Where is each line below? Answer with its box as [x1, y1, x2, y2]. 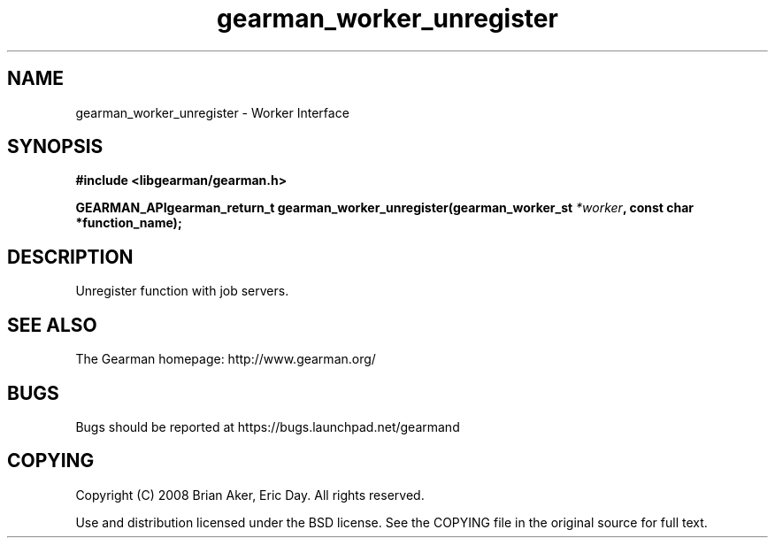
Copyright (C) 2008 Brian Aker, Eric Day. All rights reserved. [75, 487, 425, 503]
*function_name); [75, 215, 182, 231]
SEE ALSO [7, 313, 97, 336]
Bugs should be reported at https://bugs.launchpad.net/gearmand [75, 418, 460, 434]
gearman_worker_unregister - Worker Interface [75, 104, 349, 120]
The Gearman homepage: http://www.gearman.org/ [75, 351, 376, 367]
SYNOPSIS [7, 135, 104, 158]
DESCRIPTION [7, 245, 134, 268]
